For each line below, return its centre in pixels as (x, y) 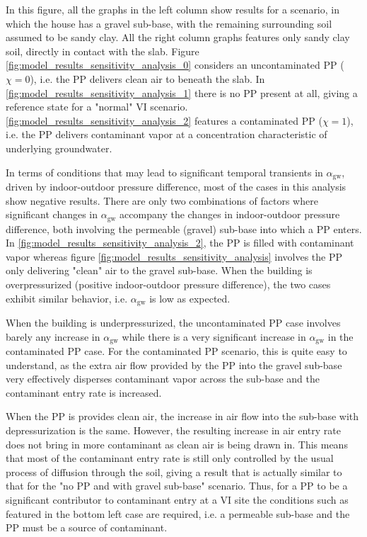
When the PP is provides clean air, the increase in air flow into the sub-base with (182, 416)
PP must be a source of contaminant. (87, 527)
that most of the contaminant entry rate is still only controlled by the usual (170, 458)
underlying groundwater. (59, 148)
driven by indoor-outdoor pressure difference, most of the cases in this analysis (176, 186)
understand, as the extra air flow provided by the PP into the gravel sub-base (174, 364)
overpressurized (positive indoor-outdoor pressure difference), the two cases (168, 284)
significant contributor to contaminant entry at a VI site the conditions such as (177, 500)
